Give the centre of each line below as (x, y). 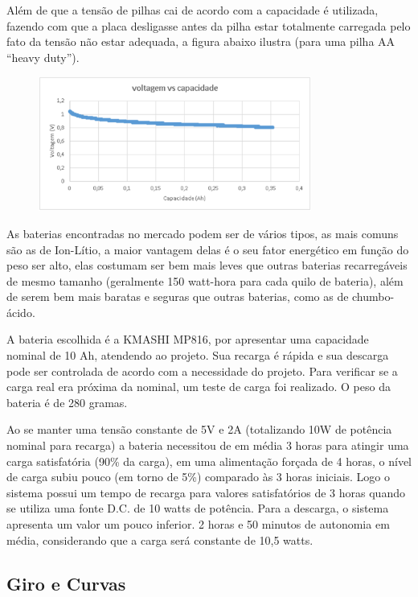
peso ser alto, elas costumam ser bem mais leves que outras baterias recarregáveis (207, 265)
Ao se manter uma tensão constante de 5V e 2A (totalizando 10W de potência (199, 429)
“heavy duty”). (43, 57)
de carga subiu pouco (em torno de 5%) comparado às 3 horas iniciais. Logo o (199, 477)
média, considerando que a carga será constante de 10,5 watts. (160, 539)
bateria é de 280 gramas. (67, 402)
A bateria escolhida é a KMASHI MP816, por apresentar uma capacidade (188, 339)
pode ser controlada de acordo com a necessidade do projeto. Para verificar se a (202, 371)
